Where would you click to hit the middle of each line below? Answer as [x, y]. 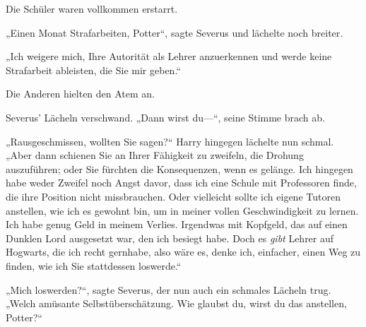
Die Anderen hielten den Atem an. [81, 94]
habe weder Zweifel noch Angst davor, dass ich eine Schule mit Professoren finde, [181, 183]
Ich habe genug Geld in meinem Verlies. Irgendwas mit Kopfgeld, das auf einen [177, 224]
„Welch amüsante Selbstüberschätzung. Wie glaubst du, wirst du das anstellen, [176, 303]
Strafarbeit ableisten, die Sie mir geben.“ [93, 70]
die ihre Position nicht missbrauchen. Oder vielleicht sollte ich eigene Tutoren [173, 196]
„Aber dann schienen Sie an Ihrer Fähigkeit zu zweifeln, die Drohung [155, 155]
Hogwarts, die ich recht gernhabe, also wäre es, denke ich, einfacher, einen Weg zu [183, 252]
